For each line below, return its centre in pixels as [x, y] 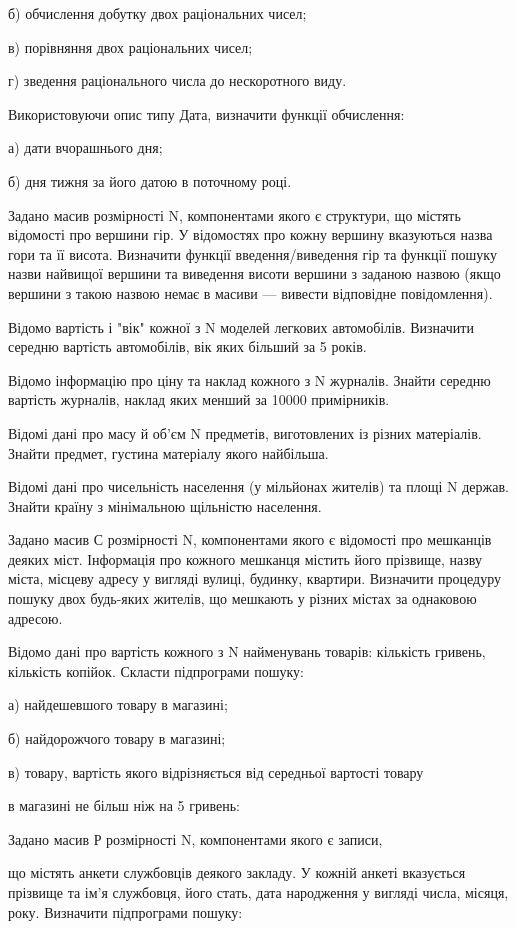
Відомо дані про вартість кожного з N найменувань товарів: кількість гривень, [247, 651]
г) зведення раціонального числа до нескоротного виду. [177, 80]
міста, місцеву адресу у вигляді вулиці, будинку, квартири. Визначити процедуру [255, 578]
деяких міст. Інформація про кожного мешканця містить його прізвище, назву [245, 558]
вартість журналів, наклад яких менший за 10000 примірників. [199, 399]
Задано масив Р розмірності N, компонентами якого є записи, [195, 838]
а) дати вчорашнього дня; [85, 147]
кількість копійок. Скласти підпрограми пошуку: [156, 670]
